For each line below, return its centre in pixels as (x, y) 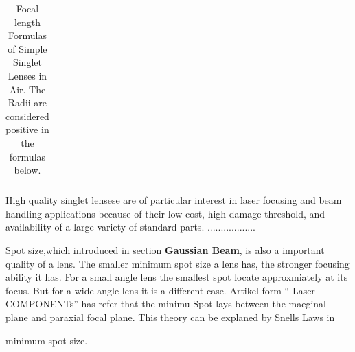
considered (27, 116)
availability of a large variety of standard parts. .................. (130, 227)
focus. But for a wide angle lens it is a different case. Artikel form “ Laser (160, 290)
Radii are (27, 103)
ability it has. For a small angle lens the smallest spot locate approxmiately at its (177, 277)
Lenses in (27, 75)
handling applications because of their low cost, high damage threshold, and (165, 213)
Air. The (27, 89)
